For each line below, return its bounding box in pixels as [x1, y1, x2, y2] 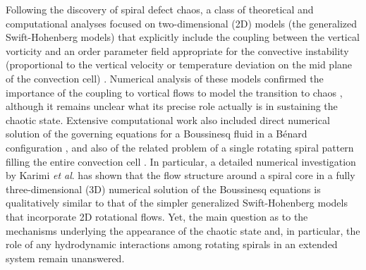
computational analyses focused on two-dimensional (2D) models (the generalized [6, 16, 357, 30]
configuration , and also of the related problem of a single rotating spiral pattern [6, 140, 354, 154]
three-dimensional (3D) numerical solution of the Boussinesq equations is [6, 181, 321, 196]
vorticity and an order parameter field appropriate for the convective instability [6, 43, 349, 58]
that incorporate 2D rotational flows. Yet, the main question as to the [6, 209, 308, 223]
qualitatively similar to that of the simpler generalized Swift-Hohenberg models [6, 195, 348, 210]
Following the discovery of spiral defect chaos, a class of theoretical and [6, 2, 314, 16]
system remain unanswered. [6, 250, 125, 265]
